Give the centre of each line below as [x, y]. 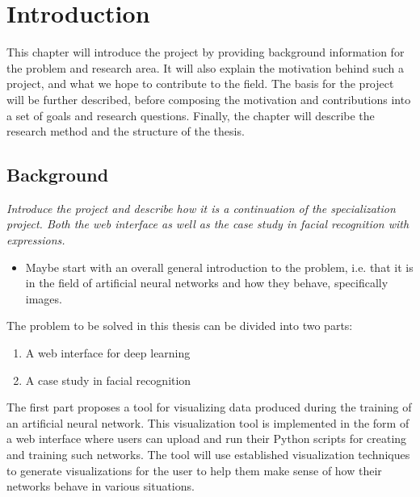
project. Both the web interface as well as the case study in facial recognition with [208, 224]
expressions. [36, 240]
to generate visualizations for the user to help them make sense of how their [194, 470]
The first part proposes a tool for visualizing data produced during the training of [209, 407]
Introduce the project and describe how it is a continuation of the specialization [201, 208]
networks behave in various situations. [101, 486]
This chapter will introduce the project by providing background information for [206, 52]
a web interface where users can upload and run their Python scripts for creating [207, 439]
